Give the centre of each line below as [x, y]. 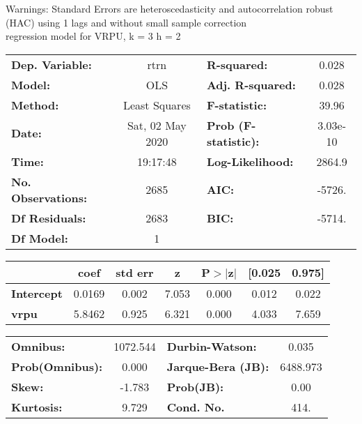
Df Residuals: [49, 218]
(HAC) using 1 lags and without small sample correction [126, 22]
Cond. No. [196, 407]
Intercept [37, 293]
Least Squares [157, 105]
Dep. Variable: [52, 64]
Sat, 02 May [157, 125]
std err [135, 272]
